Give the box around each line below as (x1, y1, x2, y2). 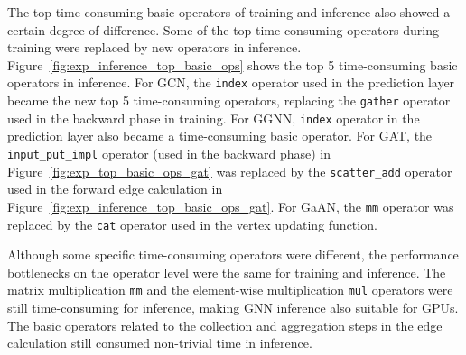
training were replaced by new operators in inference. (7, 38, 302, 57)
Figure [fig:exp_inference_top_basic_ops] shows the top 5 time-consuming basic (7, 55, 458, 74)
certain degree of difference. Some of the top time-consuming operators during (7, 20, 439, 39)
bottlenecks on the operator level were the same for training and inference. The (7, 262, 446, 281)
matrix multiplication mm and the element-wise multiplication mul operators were (7, 280, 453, 299)
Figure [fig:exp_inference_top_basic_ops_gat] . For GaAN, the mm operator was (7, 196, 454, 215)
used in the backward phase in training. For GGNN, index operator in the (7, 108, 420, 127)
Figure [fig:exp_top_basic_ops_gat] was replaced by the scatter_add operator (7, 161, 452, 180)
